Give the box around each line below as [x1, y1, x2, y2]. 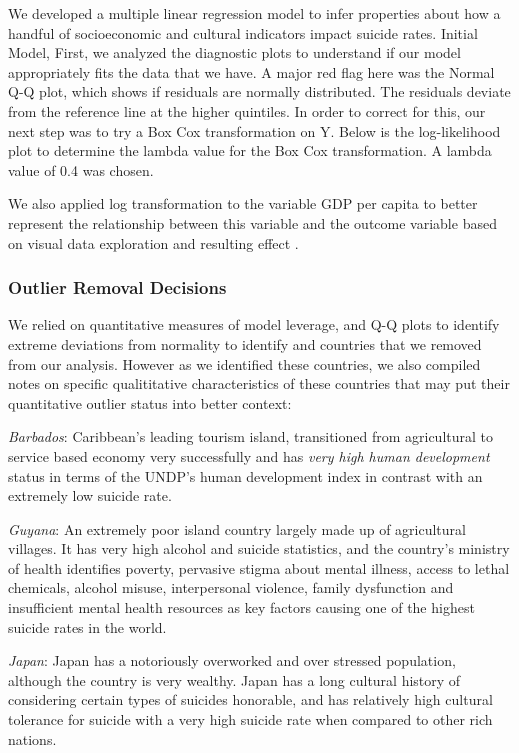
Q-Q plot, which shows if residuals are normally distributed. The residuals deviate [8, 81, 511, 102]
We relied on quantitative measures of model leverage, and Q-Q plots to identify [8, 314, 500, 335]
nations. [8, 728, 57, 749]
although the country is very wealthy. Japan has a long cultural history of [8, 669, 461, 690]
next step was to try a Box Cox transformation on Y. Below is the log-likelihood [8, 120, 501, 141]
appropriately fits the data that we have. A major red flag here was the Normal [8, 61, 495, 82]
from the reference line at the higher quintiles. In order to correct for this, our [8, 100, 486, 121]
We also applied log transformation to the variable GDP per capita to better [8, 193, 478, 214]
